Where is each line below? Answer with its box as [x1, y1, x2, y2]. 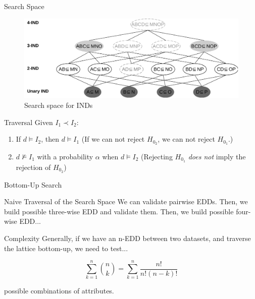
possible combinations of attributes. [4, 285, 114, 296]
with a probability [37, 151, 93, 161]
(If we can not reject [81, 134, 145, 144]
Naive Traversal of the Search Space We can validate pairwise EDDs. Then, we [4, 196, 248, 207]
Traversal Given [4, 116, 53, 127]
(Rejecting [141, 151, 173, 161]
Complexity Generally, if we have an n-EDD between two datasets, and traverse [4, 233, 251, 244]
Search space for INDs [24, 99, 93, 110]
